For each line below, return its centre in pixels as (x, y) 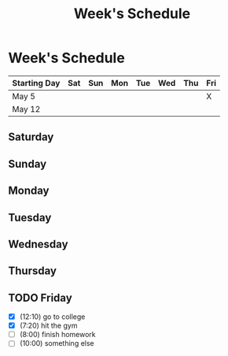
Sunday (28, 163)
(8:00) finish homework (57, 335)
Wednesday (38, 244)
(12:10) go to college (52, 317)
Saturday (31, 137)
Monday (29, 191)
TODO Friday (40, 297)
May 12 (26, 109)
